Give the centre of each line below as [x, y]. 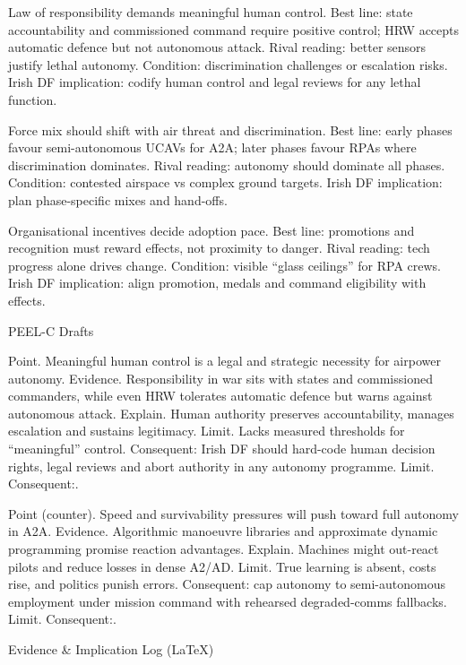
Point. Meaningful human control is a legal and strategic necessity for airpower [224, 361]
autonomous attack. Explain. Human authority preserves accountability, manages [231, 413]
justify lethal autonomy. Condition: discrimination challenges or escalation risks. [228, 64]
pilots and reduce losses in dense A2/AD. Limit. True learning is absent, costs [222, 566]
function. [33, 99]
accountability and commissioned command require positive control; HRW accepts [234, 29]
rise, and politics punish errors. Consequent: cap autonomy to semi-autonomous [227, 584]
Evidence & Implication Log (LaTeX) [111, 649]
